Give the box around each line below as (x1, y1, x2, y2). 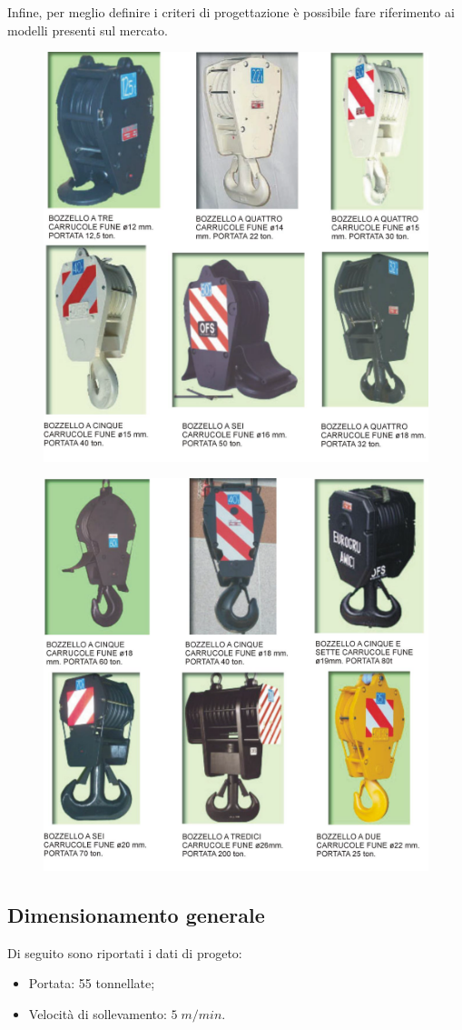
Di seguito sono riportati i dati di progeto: (7, 943, 242, 962)
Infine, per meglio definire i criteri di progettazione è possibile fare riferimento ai (7, 3, 455, 21)
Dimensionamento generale (7, 900, 265, 928)
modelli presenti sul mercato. (7, 20, 168, 39)
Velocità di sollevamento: (28, 1004, 167, 1023)
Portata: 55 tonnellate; (28, 974, 155, 993)
